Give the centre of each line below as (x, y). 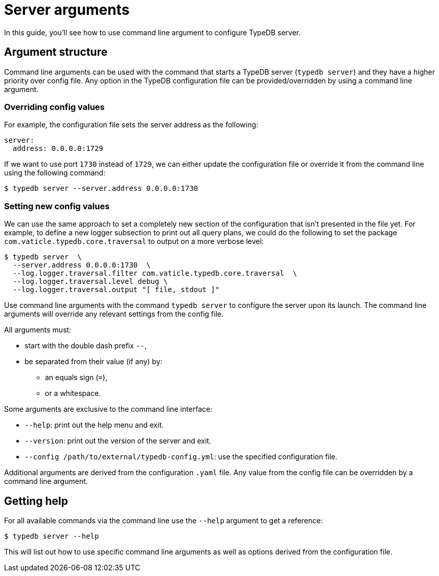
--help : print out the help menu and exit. (94, 425)
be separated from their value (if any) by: (94, 362)
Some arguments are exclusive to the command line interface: (108, 409)
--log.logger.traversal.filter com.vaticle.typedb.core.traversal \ (155, 273)
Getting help (36, 501)
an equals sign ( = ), (76, 378)
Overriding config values (54, 107)
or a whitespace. (73, 393)
